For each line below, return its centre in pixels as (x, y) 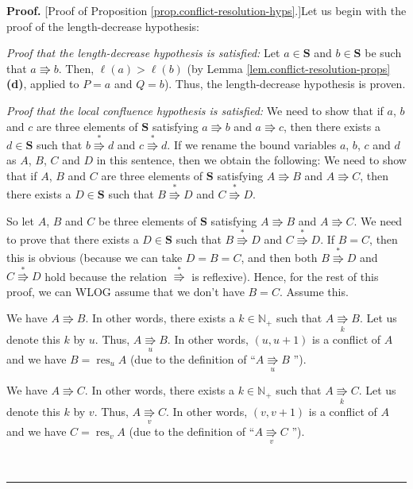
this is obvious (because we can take (95, 257)
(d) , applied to (43, 84)
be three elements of (147, 220)
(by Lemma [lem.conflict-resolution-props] (289, 68)
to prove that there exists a (73, 239)
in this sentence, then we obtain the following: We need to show (251, 160)
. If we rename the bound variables (252, 144)
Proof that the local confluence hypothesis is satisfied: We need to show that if (195, 110)
